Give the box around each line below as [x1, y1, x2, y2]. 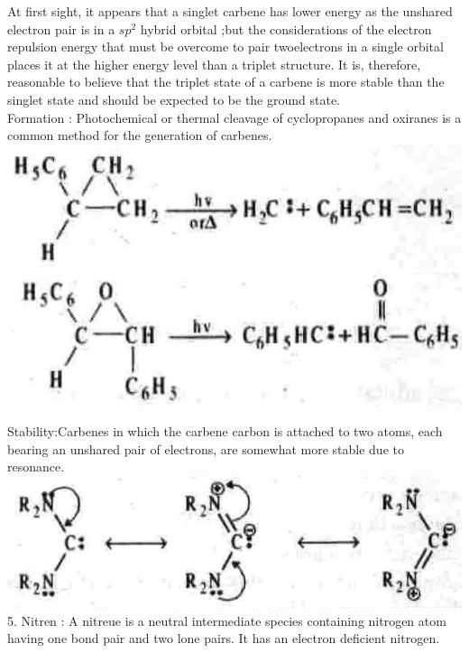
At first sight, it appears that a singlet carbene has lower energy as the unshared [7, 2, 453, 20]
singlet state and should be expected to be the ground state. [7, 89, 341, 108]
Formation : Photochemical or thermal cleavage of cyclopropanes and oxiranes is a [7, 107, 462, 126]
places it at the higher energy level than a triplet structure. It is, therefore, [7, 54, 421, 73]
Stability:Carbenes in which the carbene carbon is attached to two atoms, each [7, 422, 443, 441]
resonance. [7, 457, 65, 476]
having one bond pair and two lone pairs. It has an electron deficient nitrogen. [7, 629, 440, 648]
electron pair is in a [7, 19, 115, 38]
